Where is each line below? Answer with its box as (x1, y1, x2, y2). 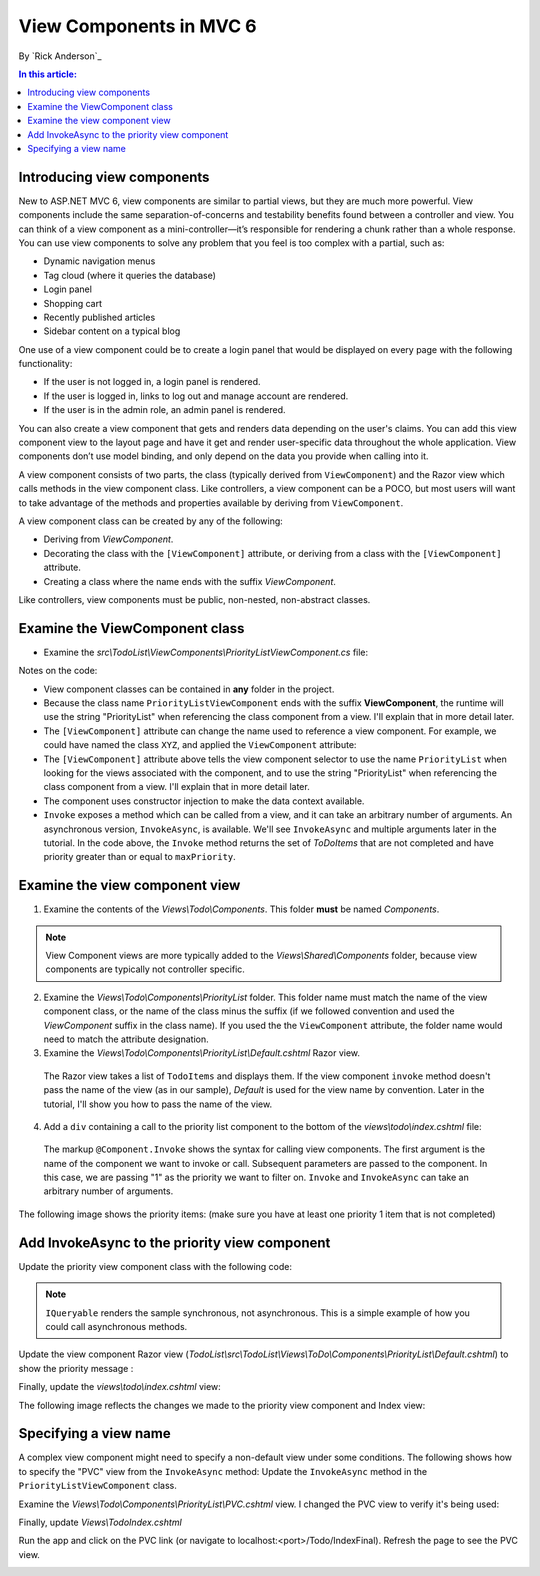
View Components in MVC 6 (18, 15, 257, 37)
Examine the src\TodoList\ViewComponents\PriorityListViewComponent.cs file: (43, 646, 369, 658)
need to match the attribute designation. (43, 1033, 209, 1045)
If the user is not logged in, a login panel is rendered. (43, 376, 261, 388)
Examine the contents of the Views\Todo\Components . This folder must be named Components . (43, 903, 440, 915)
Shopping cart (43, 297, 103, 309)
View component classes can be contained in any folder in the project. (43, 683, 335, 695)
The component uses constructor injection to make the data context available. (43, 795, 365, 807)
